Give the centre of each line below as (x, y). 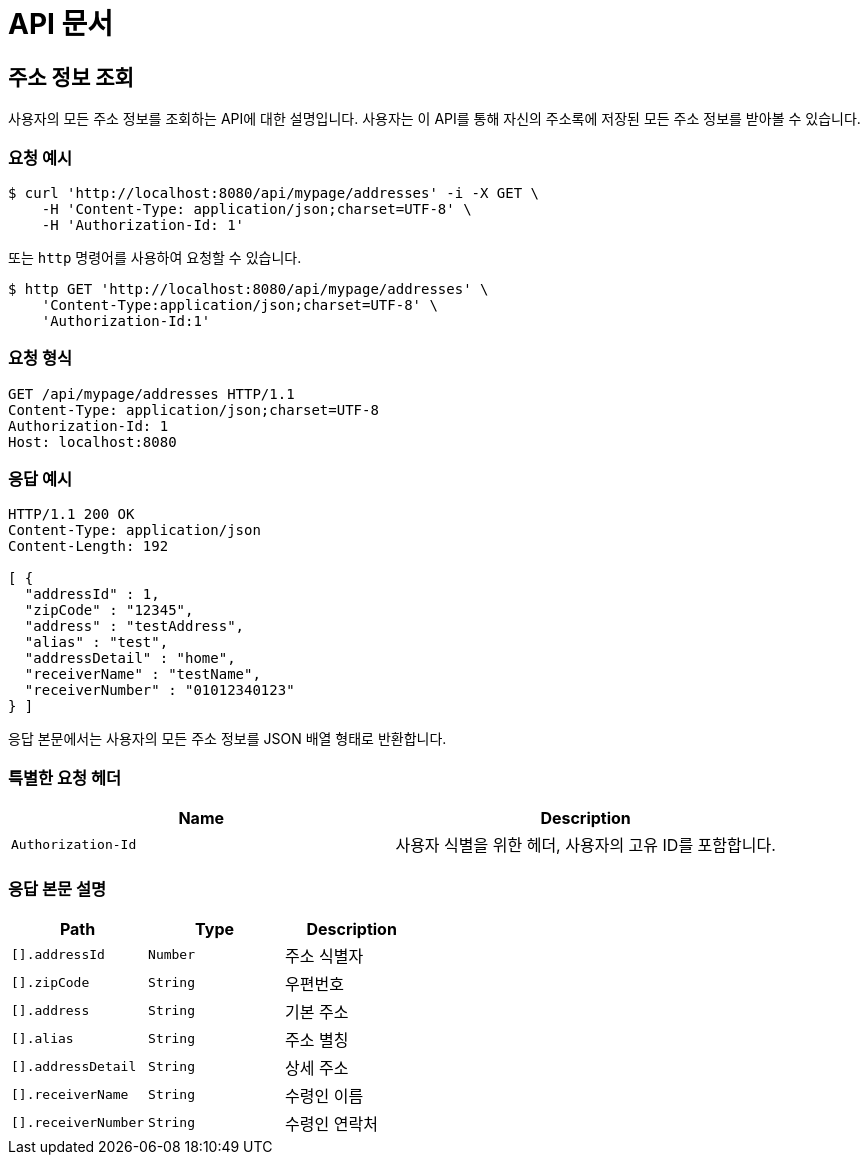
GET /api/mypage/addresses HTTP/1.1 (151, 393)
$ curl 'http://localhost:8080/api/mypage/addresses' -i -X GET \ (274, 192)
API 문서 (61, 24)
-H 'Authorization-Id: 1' (143, 224)
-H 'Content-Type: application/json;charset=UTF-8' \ (256, 208)
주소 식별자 (324, 955)
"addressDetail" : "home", (130, 658)
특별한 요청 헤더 (65, 777)
